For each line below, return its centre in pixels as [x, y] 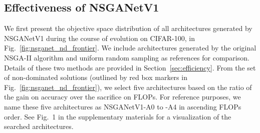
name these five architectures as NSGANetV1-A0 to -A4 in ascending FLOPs [123, 106]
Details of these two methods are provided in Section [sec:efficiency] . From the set [130, 67]
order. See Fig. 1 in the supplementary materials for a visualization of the [118, 116]
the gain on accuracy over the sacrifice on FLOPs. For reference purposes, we [122, 97]
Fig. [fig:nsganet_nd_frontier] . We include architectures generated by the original [130, 48]
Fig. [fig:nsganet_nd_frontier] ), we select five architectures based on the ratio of [128, 87]
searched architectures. [39, 126]
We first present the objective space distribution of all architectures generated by [128, 28]
